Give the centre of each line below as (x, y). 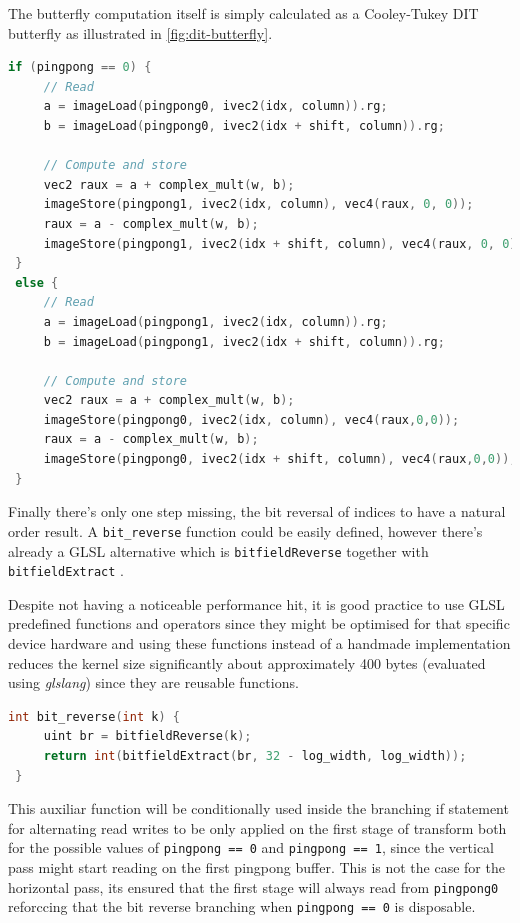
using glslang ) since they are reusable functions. (153, 682)
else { (37, 282)
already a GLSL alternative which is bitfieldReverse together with (218, 550)
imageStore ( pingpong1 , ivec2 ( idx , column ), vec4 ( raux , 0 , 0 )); (258, 204)
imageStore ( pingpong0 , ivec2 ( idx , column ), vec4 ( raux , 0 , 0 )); (251, 419)
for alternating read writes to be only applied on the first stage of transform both (257, 827)
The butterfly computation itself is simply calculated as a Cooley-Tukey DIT (243, 13)
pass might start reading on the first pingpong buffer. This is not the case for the (256, 867)
